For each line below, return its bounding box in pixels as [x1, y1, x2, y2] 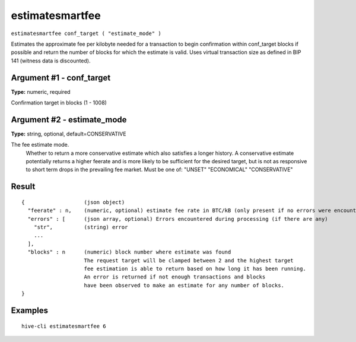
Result [11, 182, 36, 192]
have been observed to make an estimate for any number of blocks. [84, 282, 285, 289]
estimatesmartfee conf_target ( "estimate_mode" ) [11, 30, 161, 37]
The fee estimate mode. [11, 141, 69, 148]
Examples [11, 306, 49, 315]
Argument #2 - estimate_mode [11, 115, 127, 125]
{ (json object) [21, 199, 125, 205]
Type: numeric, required [11, 88, 71, 95]
